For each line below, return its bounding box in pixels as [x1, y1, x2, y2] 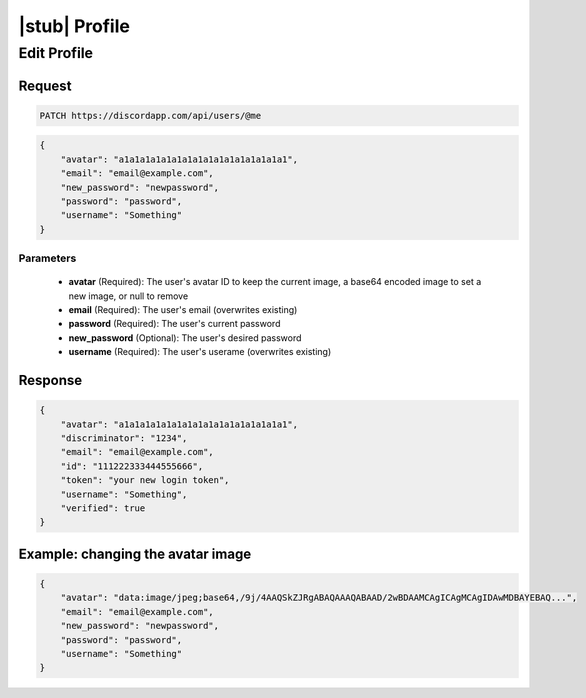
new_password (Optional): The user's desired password [68, 331, 302, 344]
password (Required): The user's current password [68, 318, 281, 330]
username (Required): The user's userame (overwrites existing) [68, 346, 332, 358]
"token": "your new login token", [60, 475, 230, 486]
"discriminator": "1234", [60, 433, 188, 444]
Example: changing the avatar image [18, 545, 252, 562]
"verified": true [60, 502, 146, 514]
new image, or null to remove [68, 290, 189, 302]
